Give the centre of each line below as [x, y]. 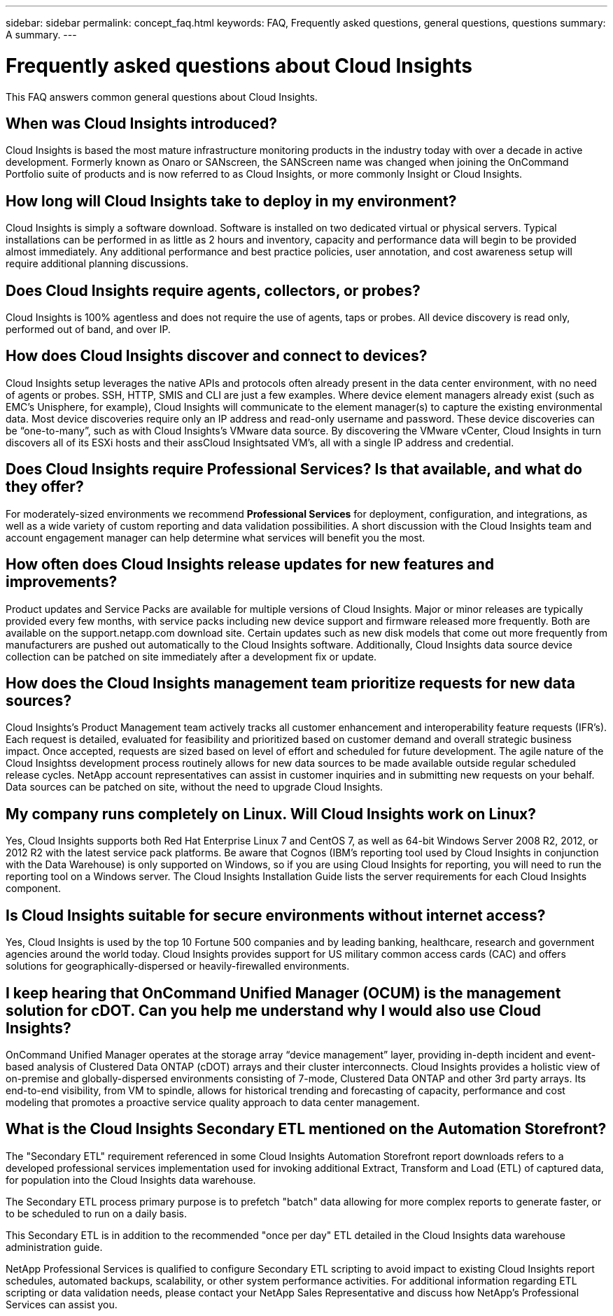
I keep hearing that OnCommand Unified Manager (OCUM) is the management [283, 993]
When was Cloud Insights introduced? [142, 123]
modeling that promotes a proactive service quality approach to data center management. [213, 1102]
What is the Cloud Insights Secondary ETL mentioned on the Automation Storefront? [306, 1129]
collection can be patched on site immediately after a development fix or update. [191, 656]
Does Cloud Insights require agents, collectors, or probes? [213, 290]
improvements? [62, 582]
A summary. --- [41, 35]
